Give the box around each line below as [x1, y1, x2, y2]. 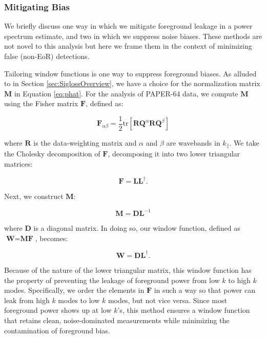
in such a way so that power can [154, 285, 256, 295]
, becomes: [35, 232, 68, 243]
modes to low [58, 294, 100, 305]
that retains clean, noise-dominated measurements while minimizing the [4, 314, 230, 325]
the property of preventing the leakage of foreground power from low [4, 274, 220, 285]
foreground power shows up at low [4, 305, 112, 315]
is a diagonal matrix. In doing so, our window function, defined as [33, 223, 240, 233]
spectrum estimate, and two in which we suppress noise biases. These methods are [4, 30, 262, 41]
